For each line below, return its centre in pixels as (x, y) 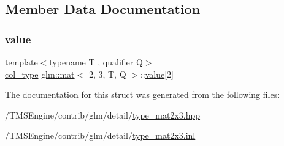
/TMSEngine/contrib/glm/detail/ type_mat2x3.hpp (103, 115)
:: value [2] (157, 74)
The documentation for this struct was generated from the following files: (143, 94)
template (21, 62)
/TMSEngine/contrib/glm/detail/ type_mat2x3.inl (100, 135)
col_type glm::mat (40, 74)
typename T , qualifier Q (96, 62)
